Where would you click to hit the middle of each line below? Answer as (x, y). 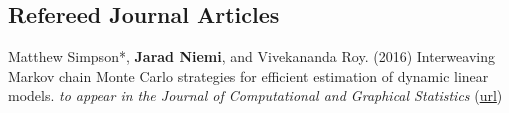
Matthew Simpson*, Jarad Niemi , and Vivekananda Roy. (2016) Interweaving (251, 56)
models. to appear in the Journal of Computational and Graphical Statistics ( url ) (255, 95)
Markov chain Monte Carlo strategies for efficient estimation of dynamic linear (248, 75)
